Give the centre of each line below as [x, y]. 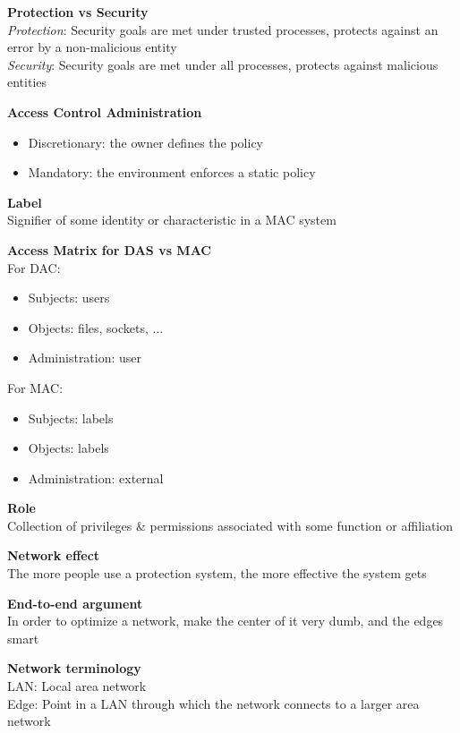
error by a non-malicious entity [92, 47]
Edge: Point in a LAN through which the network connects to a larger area [213, 703]
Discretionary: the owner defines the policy [145, 142]
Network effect [54, 555]
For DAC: [34, 267]
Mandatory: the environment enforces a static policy [172, 172]
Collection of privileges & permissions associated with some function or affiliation [230, 525]
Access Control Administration [105, 111]
